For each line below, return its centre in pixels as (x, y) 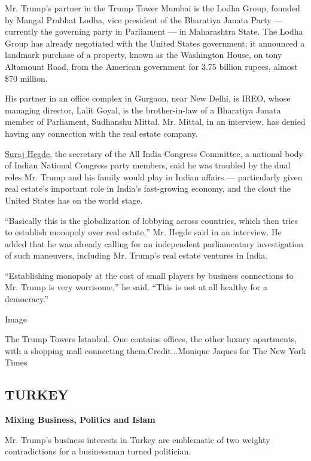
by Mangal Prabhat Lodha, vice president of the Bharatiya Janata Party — (144, 19)
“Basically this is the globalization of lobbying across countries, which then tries (152, 220)
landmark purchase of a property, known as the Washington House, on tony (144, 55)
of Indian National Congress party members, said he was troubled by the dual (148, 165)
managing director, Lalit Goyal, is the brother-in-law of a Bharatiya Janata (143, 110)
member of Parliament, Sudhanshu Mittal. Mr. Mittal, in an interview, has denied (155, 122)
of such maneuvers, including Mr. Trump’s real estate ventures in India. (136, 255)
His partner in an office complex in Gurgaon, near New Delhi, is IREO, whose (148, 98)
